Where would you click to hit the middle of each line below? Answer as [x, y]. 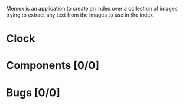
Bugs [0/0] [33, 92]
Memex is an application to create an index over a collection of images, [92, 9]
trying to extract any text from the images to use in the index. [80, 15]
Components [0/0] [53, 66]
